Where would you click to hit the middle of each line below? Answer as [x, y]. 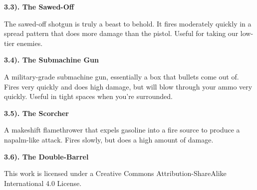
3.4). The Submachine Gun [51, 60]
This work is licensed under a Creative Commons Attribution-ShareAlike [115, 173]
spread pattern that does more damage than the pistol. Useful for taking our [121, 33]
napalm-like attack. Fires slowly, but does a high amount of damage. [109, 139]
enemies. [30, 43]
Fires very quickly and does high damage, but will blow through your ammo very [128, 86]
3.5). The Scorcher [36, 113]
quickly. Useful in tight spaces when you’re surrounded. [89, 96]
